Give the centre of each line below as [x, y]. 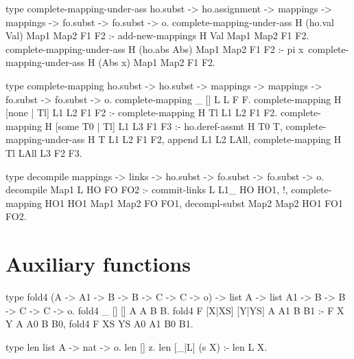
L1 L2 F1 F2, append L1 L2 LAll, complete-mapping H [225, 139]
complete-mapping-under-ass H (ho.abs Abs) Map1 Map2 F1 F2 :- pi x [155, 48]
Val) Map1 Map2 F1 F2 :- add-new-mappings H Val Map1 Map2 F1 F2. [157, 35]
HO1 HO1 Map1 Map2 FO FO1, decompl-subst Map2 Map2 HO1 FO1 [194, 203]
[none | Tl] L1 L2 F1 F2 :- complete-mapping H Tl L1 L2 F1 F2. [142, 112]
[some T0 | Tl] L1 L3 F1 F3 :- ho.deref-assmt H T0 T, [169, 126]
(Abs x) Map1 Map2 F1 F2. [157, 62]
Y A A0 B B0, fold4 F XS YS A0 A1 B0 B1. [99, 324]
